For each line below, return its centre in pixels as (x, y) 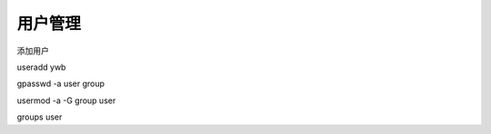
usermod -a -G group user (66, 100)
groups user (40, 117)
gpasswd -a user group (60, 84)
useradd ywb (41, 67)
